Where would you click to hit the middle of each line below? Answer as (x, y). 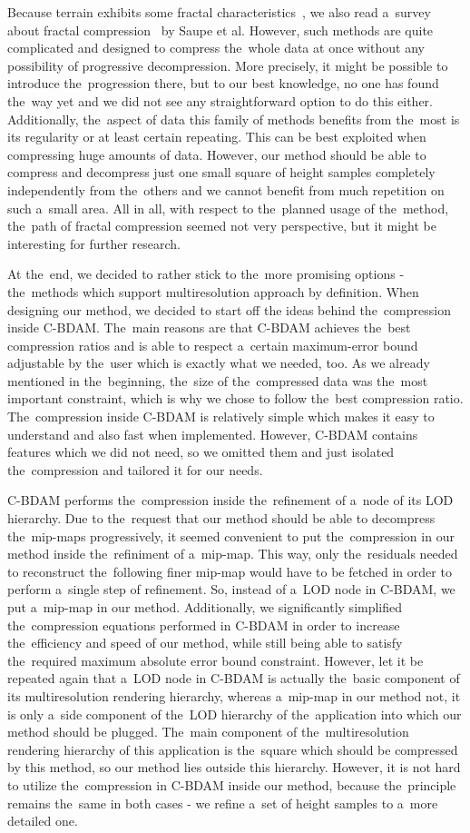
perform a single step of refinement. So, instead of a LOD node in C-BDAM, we (231, 589)
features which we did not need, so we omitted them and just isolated (201, 452)
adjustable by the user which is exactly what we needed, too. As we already (219, 363)
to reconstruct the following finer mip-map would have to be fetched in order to (230, 571)
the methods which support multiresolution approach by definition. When (213, 291)
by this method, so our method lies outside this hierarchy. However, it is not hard (234, 767)
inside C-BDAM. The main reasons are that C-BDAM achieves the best (209, 327)
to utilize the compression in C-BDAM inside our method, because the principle (232, 784)
